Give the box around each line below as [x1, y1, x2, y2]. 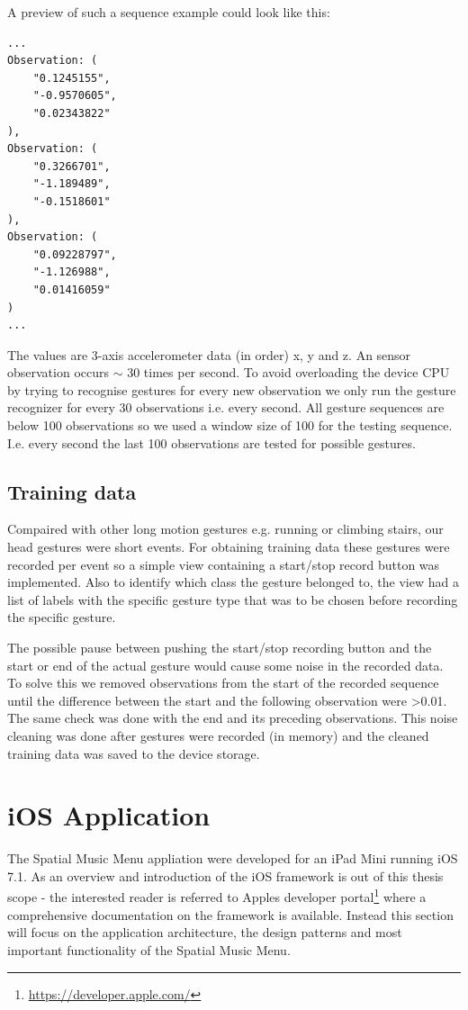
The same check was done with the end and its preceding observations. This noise [7, 708, 458, 727]
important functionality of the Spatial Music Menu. [7, 940, 291, 959]
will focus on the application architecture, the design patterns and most [7, 923, 402, 942]
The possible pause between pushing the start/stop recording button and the [7, 638, 432, 657]
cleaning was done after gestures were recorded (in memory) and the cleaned [7, 726, 429, 744]
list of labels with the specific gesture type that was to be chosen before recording [7, 590, 458, 609]
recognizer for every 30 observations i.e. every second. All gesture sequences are [7, 398, 445, 417]
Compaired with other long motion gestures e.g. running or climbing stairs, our [7, 519, 444, 538]
